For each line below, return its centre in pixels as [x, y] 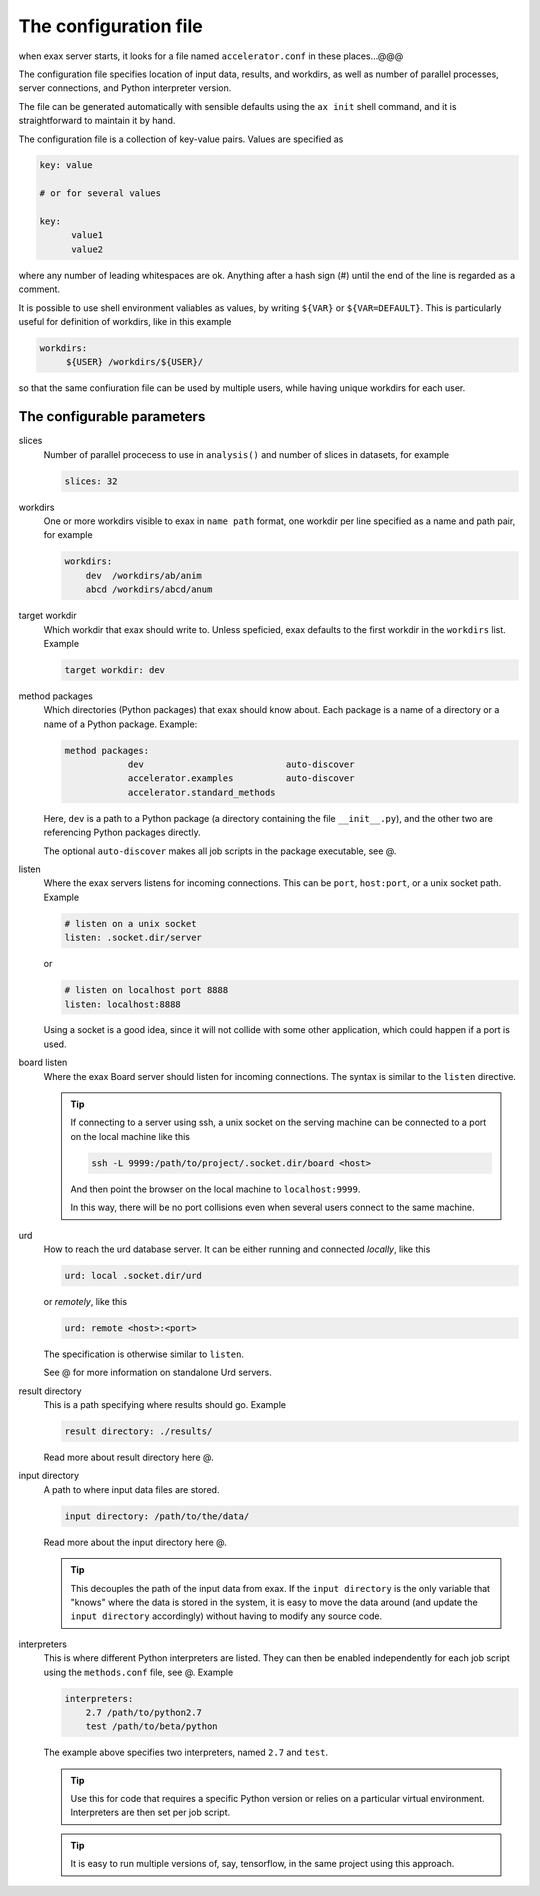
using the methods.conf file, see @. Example [138, 1672]
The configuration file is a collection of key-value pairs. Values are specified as [181, 139]
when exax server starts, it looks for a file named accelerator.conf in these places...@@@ [211, 56]
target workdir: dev [114, 669]
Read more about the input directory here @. [135, 1542]
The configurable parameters [112, 416]
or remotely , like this [85, 1301]
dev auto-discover [241, 764]
